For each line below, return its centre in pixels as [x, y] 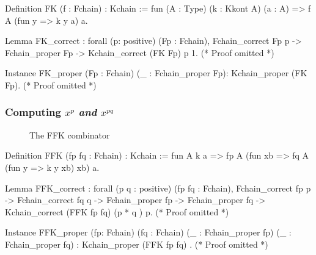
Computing [33, 112]
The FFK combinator [70, 135]
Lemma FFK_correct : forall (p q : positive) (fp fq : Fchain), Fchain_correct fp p [158, 188]
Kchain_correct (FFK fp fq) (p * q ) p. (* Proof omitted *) [117, 211]
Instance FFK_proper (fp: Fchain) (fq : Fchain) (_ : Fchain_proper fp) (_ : [148, 232]
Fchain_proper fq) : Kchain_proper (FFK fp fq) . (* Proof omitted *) [137, 244]
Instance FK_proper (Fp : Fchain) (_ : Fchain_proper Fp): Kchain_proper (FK [156, 73]
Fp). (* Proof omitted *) [51, 84]
